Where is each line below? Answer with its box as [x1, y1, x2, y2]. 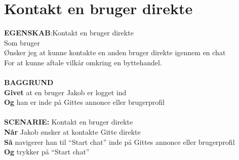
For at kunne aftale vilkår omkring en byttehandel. [4, 57, 162, 67]
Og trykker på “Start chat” [4, 146, 90, 157]
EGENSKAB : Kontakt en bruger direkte [4, 27, 134, 38]
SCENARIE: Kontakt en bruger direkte [4, 116, 133, 127]
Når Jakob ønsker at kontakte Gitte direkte [4, 127, 141, 137]
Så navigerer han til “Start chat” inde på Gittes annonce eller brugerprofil [4, 136, 235, 147]
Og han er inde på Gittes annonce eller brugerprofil [4, 97, 165, 107]
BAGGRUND [4, 77, 54, 88]
